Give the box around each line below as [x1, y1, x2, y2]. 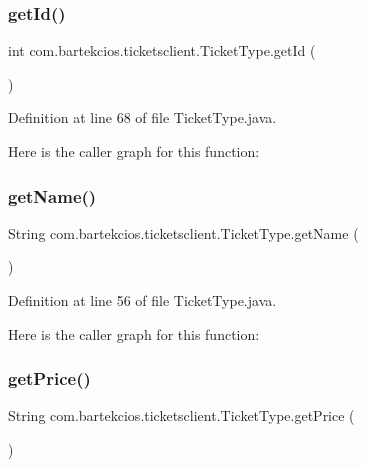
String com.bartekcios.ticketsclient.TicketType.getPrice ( [8, 405, 355, 426]
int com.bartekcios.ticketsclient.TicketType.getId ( [8, 40, 316, 61]
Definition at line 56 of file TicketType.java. [8, 290, 277, 310]
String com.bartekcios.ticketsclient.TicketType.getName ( [8, 222, 359, 243]
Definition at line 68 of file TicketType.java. [8, 107, 277, 128]
